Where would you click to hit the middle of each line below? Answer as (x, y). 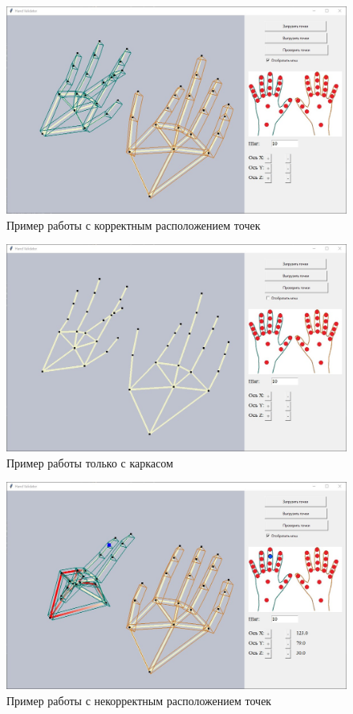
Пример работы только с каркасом (90, 462)
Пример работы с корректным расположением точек (134, 224)
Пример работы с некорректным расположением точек (139, 700)
